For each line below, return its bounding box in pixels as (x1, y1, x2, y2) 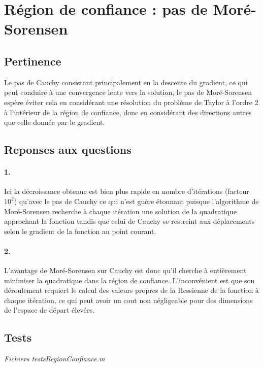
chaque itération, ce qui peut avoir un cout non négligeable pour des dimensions (4, 294, 253, 305)
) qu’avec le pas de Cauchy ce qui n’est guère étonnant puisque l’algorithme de (14, 195, 259, 206)
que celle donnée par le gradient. (4, 117, 105, 127)
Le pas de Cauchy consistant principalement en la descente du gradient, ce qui (4, 77, 248, 87)
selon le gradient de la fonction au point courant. (4, 225, 156, 236)
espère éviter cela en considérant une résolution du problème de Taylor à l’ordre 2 (4, 96, 258, 107)
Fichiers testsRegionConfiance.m (4, 353, 105, 364)
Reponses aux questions (4, 142, 131, 157)
